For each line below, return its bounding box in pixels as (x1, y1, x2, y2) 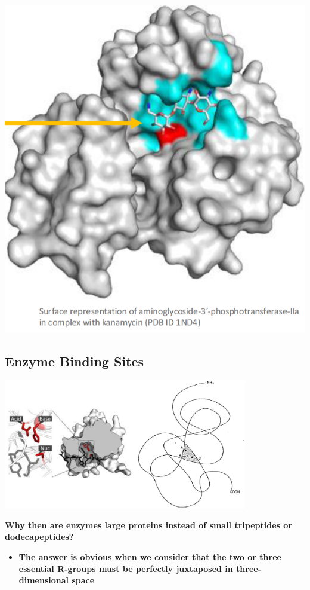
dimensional (18, 574, 69, 586)
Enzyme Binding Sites (5, 351, 144, 370)
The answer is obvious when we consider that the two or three (18, 551, 281, 563)
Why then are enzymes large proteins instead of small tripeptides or (5, 518, 292, 531)
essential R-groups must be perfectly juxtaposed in (18, 562, 233, 574)
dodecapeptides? (5, 530, 74, 543)
